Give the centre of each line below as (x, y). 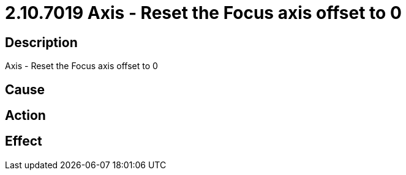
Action (25, 116)
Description (41, 42)
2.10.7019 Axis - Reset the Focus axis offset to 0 (203, 13)
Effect (24, 141)
